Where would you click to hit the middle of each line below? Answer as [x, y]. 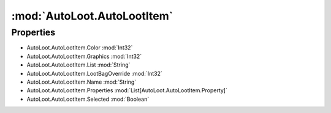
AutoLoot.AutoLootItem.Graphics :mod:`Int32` [84, 56]
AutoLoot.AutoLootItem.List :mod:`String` [78, 65]
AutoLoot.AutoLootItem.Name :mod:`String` [82, 82]
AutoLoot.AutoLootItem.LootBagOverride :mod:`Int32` [94, 73]
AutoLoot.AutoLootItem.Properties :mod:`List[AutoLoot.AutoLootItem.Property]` [127, 90]
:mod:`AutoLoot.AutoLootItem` [92, 16]
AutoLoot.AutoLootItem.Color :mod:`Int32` [80, 48]
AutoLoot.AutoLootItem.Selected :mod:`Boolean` [88, 99]
